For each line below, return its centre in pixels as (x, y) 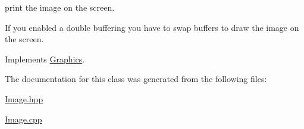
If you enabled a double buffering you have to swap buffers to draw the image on (152, 27)
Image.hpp (24, 98)
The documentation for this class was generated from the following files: (136, 79)
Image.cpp (23, 119)
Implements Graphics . (45, 59)
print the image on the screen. (60, 7)
